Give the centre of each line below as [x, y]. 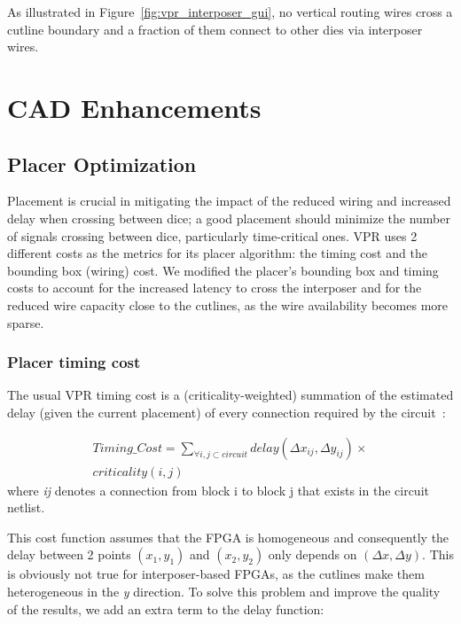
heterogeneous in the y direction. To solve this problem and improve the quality [224, 591]
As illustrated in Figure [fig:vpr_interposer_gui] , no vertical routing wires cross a [230, 12]
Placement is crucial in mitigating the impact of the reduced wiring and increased [229, 201]
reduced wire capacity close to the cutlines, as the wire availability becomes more [227, 304]
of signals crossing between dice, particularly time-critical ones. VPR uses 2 [212, 235]
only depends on [313, 554]
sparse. [26, 322]
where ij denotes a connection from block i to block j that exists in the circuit [218, 490]
